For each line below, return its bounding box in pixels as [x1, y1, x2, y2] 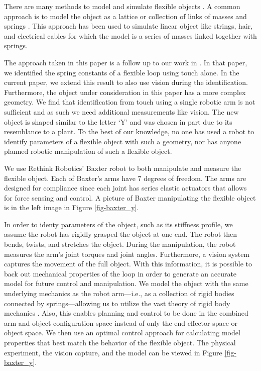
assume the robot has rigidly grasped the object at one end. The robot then [4, 229, 237, 239]
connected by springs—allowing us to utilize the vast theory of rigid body [4, 298, 230, 308]
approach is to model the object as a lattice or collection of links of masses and [4, 11, 247, 21]
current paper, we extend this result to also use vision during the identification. [4, 77, 248, 87]
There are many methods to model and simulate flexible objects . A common [4, 1, 240, 11]
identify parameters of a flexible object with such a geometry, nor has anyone [4, 136, 241, 146]
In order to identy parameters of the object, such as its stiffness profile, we [4, 219, 233, 229]
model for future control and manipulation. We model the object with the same [4, 278, 248, 289]
